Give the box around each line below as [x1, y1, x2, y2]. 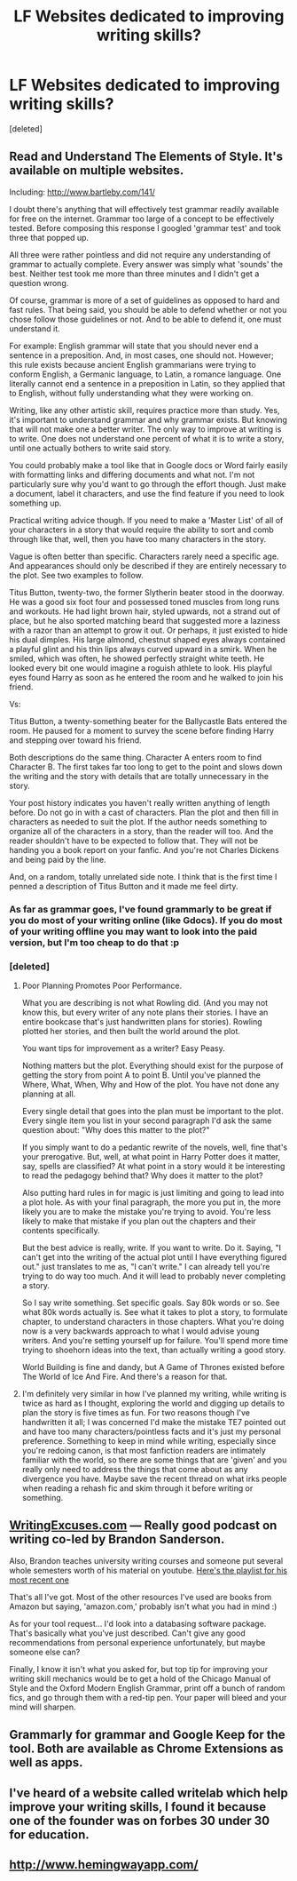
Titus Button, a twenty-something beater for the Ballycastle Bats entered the [9, 715, 288, 726]
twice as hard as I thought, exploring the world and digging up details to [21, 1398, 285, 1408]
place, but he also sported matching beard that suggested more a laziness [9, 615, 281, 626]
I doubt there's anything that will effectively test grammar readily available [9, 203, 279, 214]
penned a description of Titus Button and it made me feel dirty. [9, 881, 238, 891]
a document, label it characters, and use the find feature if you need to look [9, 488, 285, 498]
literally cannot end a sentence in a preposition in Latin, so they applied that [9, 378, 285, 388]
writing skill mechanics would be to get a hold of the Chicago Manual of [9, 1673, 271, 1684]
